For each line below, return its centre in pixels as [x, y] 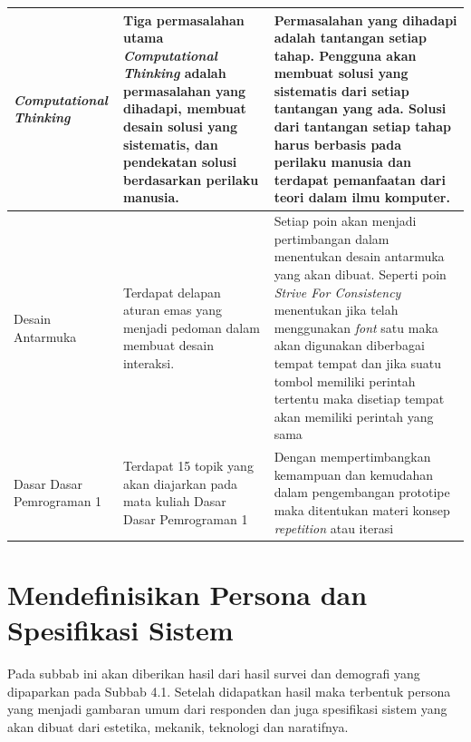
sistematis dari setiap [341, 90]
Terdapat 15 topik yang [188, 466]
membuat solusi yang [341, 73]
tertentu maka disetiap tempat [359, 399]
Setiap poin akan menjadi [345, 221]
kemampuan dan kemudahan [354, 474]
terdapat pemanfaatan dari [360, 179]
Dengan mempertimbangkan [352, 457]
